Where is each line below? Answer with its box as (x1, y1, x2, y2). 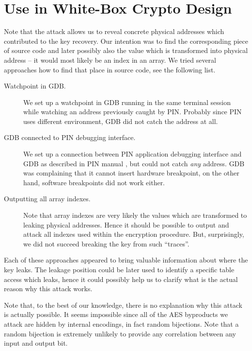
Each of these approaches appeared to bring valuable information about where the (4, 255, 248, 265)
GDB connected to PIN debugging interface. (4, 132, 136, 142)
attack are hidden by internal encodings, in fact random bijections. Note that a (4, 318, 239, 329)
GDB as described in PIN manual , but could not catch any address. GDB (23, 158, 245, 168)
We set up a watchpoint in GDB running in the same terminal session (23, 97, 231, 107)
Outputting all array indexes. (4, 193, 91, 204)
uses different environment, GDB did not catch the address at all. (23, 116, 218, 126)
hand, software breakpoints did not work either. (23, 177, 165, 187)
